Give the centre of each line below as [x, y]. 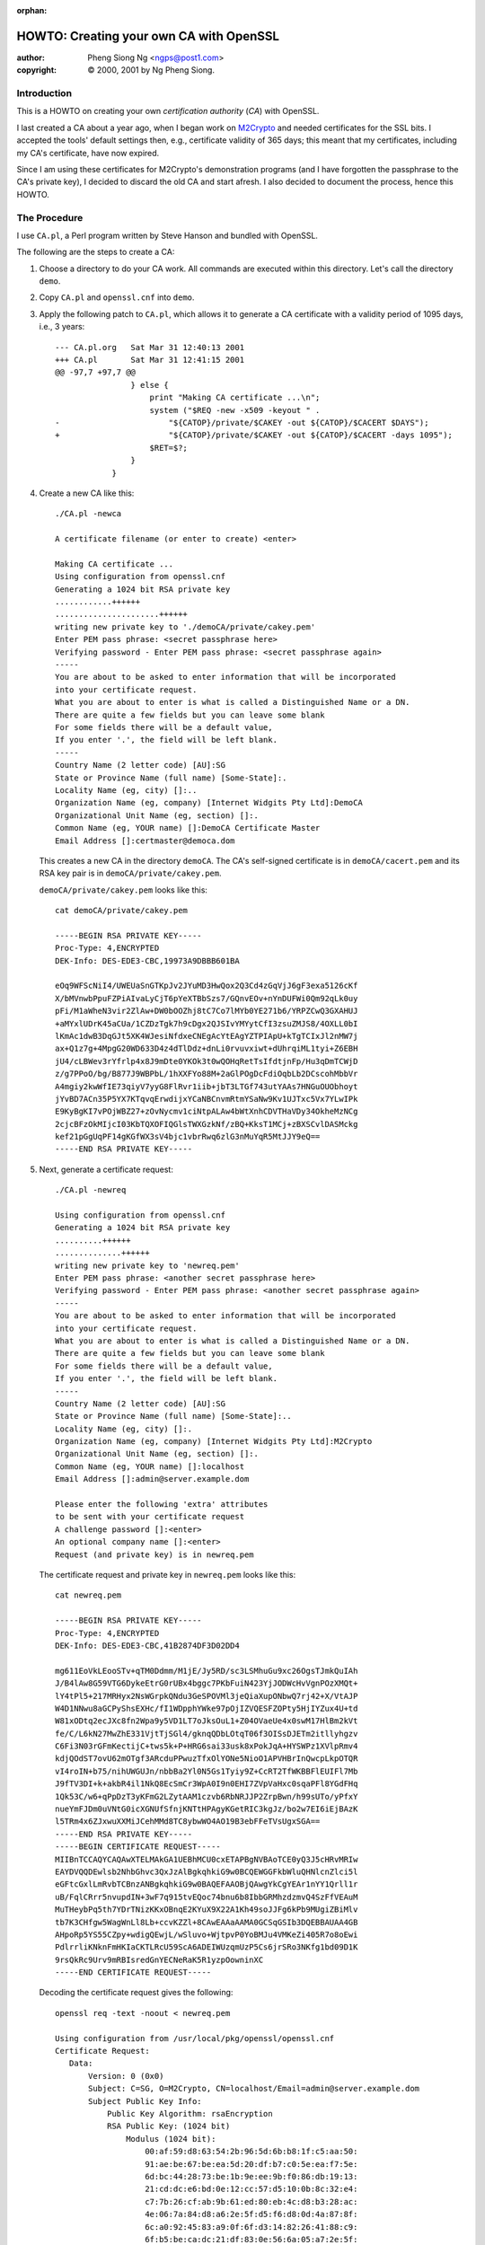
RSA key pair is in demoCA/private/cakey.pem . [130, 873]
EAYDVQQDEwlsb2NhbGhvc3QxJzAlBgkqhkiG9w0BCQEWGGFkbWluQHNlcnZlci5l [207, 1871]
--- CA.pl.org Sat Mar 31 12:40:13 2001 [150, 347]
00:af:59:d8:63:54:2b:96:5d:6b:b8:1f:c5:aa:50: [251, 2152]
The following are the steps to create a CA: [96, 252]
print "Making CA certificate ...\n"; [235, 398]
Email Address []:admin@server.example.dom [152, 1479]
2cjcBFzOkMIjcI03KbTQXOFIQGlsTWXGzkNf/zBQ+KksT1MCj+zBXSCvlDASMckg [207, 1124]
